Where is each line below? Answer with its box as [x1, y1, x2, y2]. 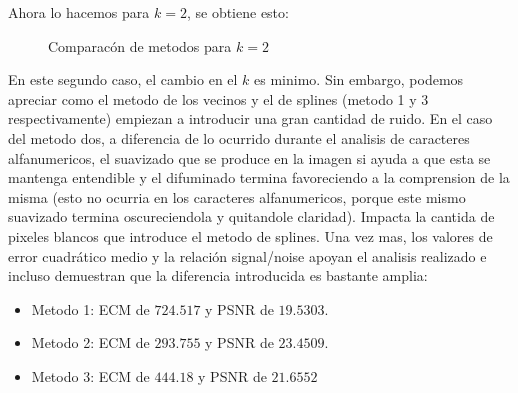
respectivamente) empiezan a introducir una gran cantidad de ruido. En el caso [8, 108, 493, 129]
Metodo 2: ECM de [31, 332, 150, 353]
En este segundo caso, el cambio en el [8, 69, 238, 90]
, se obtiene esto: [186, 2, 289, 22]
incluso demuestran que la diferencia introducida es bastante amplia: [8, 265, 428, 286]
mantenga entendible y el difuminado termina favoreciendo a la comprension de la [8, 167, 510, 188]
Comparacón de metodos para [48, 35, 232, 56]
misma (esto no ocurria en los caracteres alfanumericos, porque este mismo [8, 186, 466, 207]
